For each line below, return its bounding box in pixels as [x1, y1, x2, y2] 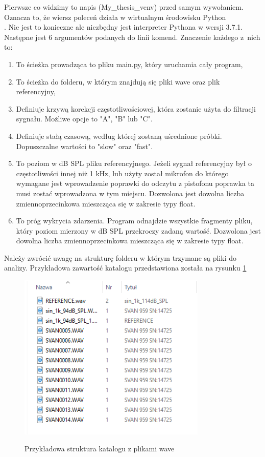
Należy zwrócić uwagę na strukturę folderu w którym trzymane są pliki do [4, 252, 236, 263]
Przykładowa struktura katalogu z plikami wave [25, 443, 175, 454]
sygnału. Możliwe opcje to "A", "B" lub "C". [16, 113, 153, 124]
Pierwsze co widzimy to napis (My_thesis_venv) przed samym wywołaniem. [4, 2, 244, 12]
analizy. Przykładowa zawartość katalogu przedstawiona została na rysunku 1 [4, 262, 247, 273]
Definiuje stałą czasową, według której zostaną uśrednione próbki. [16, 130, 222, 141]
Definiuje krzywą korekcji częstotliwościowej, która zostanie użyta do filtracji [16, 103, 256, 114]
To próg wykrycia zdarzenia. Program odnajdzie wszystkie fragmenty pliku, [16, 215, 253, 226]
